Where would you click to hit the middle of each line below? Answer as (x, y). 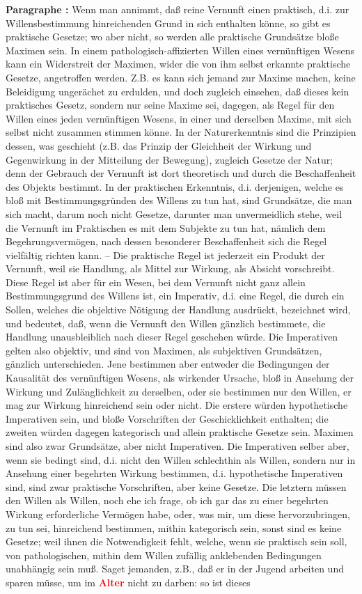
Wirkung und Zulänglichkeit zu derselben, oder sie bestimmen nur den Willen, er (179, 391)
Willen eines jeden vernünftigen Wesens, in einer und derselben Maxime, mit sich (179, 118)
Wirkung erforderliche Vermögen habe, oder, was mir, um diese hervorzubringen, (178, 514)
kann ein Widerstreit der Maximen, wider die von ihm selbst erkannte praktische (178, 64)
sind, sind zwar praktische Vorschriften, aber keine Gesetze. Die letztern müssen (176, 486)
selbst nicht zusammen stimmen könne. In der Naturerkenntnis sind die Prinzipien (181, 132)
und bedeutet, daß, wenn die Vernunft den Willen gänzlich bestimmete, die (166, 323)
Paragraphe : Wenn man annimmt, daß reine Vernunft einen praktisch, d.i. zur (178, 9)
